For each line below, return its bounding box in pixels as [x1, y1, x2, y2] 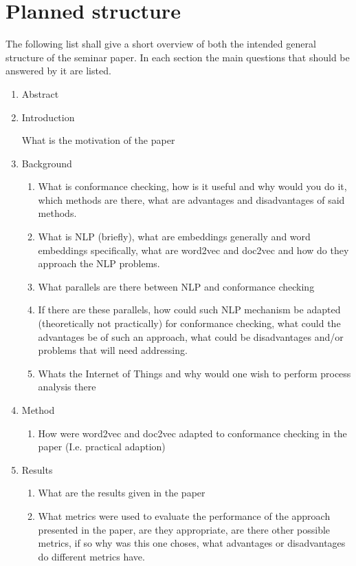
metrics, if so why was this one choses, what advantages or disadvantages [38, 536, 346, 550]
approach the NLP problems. [38, 256, 160, 271]
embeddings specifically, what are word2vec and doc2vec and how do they [38, 242, 349, 257]
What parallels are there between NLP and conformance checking [38, 279, 315, 293]
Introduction [21, 109, 75, 124]
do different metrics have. [38, 549, 145, 563]
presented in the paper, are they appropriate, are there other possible [38, 522, 331, 536]
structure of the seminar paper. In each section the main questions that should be [5, 50, 350, 64]
